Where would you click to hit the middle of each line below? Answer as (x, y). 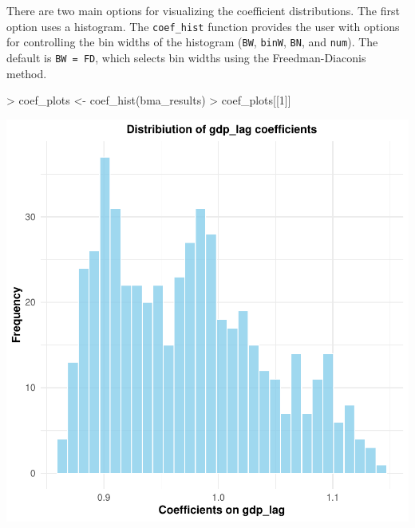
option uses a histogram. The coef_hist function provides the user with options (203, 26)
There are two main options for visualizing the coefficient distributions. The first (203, 10)
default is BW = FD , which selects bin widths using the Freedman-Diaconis (186, 57)
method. (27, 73)
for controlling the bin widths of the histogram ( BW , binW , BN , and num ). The (192, 42)
